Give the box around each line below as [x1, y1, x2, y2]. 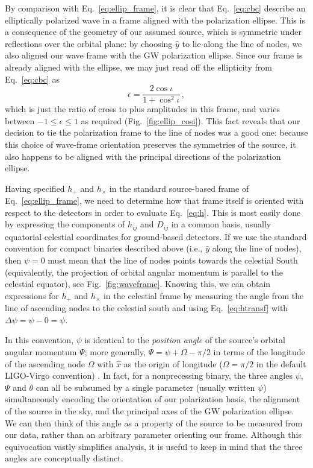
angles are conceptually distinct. [5, 452, 123, 464]
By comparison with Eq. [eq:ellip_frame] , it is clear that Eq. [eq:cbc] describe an [5, 2, 306, 14]
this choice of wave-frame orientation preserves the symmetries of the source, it [5, 138, 296, 150]
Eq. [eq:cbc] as [5, 72, 60, 85]
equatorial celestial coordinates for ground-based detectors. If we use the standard [5, 230, 307, 242]
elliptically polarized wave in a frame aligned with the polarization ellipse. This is [5, 13, 305, 26]
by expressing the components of [5, 218, 125, 230]
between [5, 114, 35, 127]
